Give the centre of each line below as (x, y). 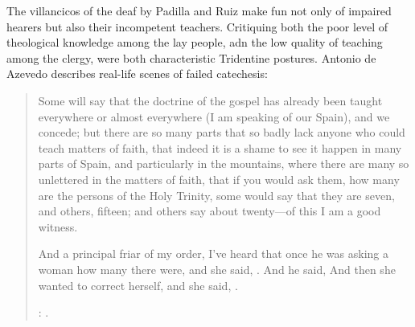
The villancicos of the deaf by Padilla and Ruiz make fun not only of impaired (199, 10)
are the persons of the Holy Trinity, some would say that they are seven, (216, 195)
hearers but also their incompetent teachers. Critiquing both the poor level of (197, 26)
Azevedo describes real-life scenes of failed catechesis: (137, 74)
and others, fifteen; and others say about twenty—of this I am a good (210, 211)
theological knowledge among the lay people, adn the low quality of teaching (195, 42)
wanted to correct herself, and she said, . (138, 285)
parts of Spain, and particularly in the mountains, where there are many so (224, 163)
